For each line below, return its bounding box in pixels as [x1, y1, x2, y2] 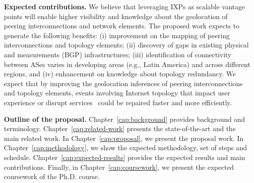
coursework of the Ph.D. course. [4, 171, 100, 182]
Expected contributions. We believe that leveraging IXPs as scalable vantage [4, 1, 245, 11]
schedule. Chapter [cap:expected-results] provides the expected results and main [4, 152, 245, 162]
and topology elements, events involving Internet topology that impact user [4, 88, 230, 98]
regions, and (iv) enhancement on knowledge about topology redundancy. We [4, 69, 236, 79]
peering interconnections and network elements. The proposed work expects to [4, 21, 239, 31]
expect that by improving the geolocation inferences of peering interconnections [4, 78, 243, 88]
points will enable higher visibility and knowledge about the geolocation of [4, 11, 228, 21]
